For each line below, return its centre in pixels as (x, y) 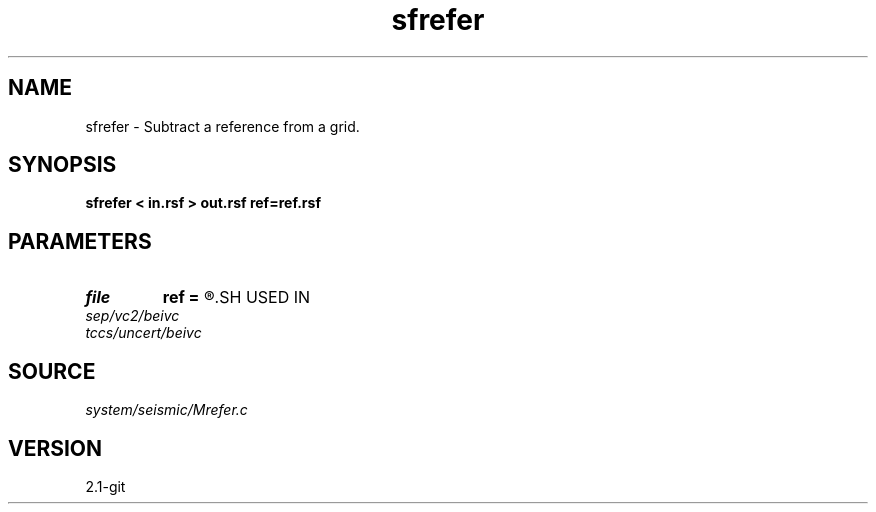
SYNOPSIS (62, 165)
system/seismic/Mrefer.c (166, 410)
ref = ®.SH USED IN (236, 297)
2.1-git (105, 486)
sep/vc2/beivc (132, 316)
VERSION (55, 448)
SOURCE (52, 371)
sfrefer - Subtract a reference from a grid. (222, 126)
